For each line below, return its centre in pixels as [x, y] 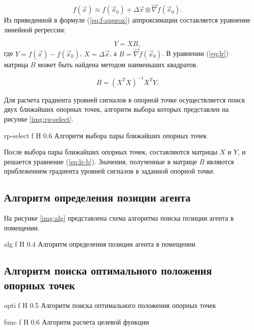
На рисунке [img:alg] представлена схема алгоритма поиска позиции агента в [119, 218]
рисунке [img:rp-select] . [39, 118]
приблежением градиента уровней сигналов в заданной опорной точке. [110, 171]
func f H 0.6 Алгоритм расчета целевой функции [76, 322]
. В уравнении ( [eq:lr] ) [195, 53]
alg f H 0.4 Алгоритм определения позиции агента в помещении [100, 244]
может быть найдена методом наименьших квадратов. [118, 64]
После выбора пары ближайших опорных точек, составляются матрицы [111, 152]
